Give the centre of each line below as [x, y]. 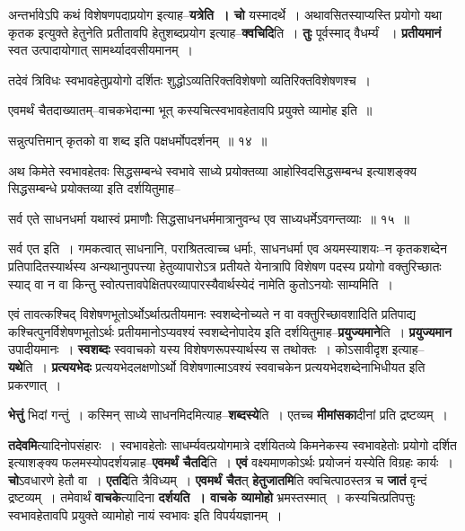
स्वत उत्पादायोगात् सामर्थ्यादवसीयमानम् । [101, 50]
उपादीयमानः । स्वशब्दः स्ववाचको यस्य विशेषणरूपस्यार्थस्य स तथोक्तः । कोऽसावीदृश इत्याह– [216, 349]
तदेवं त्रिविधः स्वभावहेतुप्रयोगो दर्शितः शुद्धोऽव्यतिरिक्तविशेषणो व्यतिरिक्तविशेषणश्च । [190, 80]
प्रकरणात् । [35, 384]
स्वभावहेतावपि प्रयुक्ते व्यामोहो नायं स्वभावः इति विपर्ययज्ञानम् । [145, 515]
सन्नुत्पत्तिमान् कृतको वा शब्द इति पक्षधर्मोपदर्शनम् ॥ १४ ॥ [138, 140]
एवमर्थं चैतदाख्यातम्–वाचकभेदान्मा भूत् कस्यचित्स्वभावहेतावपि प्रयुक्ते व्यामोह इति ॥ [190, 110]
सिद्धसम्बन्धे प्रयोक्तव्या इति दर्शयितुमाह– [94, 188]
